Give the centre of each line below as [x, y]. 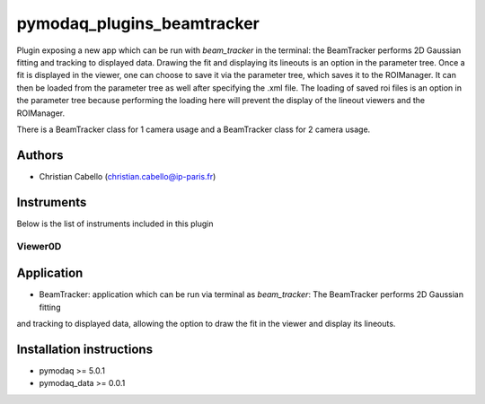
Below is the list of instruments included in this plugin [115, 224]
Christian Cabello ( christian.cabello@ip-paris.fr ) [128, 176]
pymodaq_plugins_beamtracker [138, 23]
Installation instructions [84, 349]
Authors [40, 155]
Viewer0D [39, 247]
